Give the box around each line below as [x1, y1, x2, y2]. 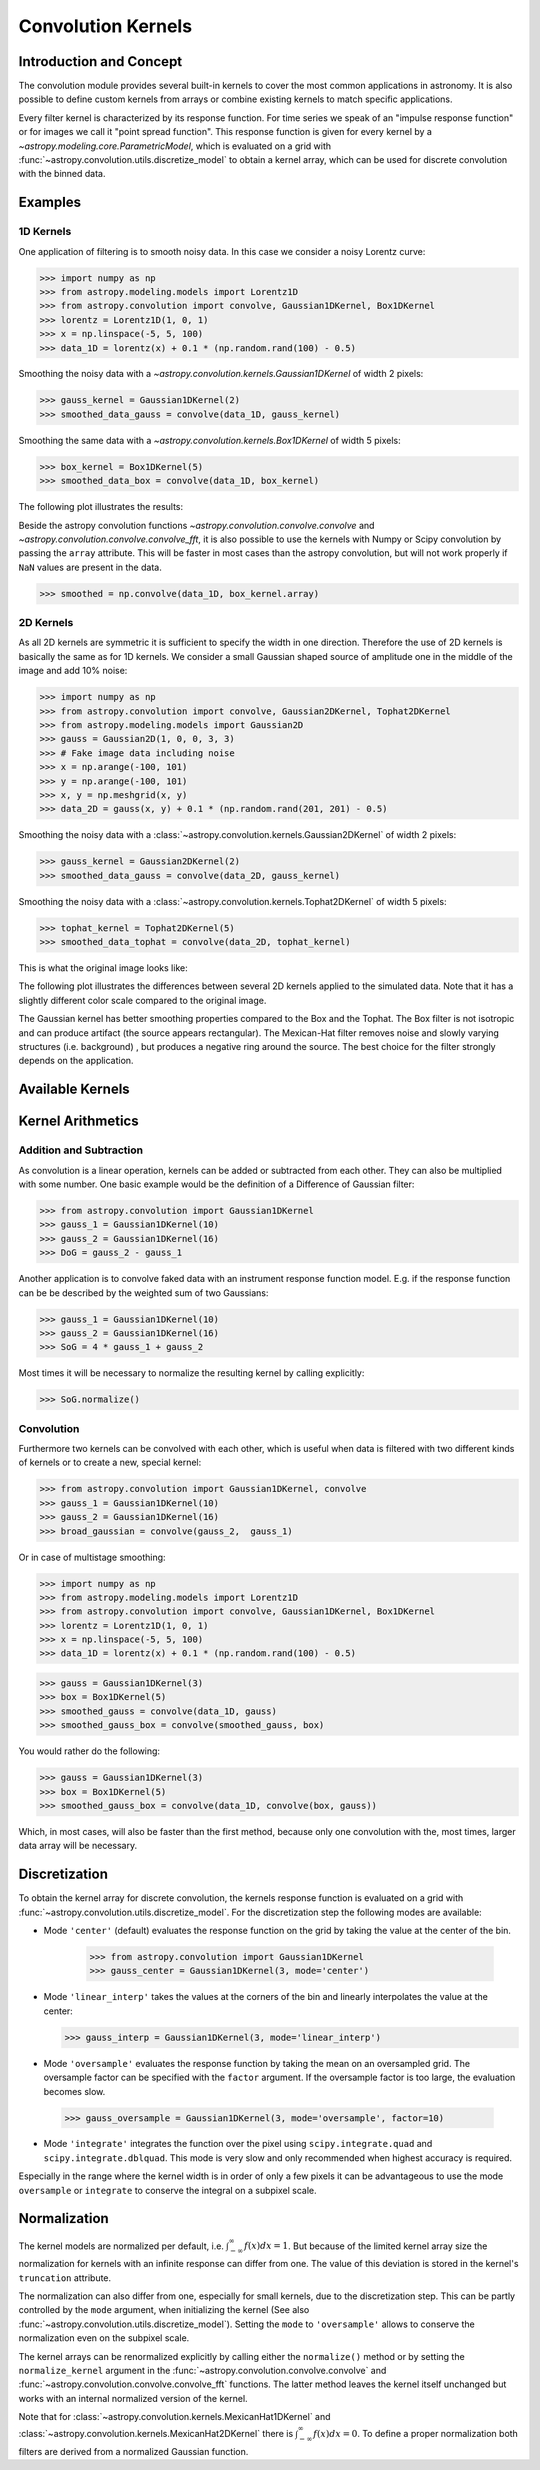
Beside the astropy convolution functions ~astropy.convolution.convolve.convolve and [18, 519, 375, 531]
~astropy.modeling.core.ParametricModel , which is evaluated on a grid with [18, 140, 332, 152]
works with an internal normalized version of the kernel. [18, 2392, 249, 2404]
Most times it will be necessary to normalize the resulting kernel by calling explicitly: [18, 1367, 365, 1379]
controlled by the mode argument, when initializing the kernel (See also [18, 2304, 310, 2316]
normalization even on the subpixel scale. [18, 2332, 190, 2344]
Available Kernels [18, 1081, 130, 1098]
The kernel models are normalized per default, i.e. [18, 2240, 225, 2252]
